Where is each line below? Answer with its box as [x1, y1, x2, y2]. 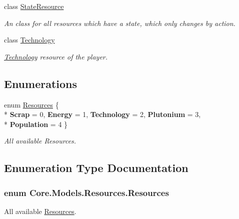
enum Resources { [4, 99, 59, 109]
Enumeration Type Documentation [4, 160, 188, 175]
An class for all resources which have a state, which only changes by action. [4, 17, 235, 28]
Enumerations [4, 75, 77, 91]
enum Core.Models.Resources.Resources [4, 186, 169, 198]
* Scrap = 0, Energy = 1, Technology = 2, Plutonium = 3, [4, 109, 201, 119]
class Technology [4, 34, 55, 45]
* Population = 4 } [4, 118, 68, 129]
